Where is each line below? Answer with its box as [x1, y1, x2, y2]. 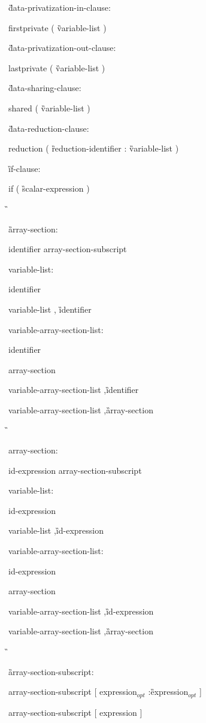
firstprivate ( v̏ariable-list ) [8, 21, 107, 34]
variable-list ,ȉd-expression [8, 524, 104, 537]
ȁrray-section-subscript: [8, 665, 94, 677]
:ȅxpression [148, 685, 189, 698]
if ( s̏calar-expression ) [8, 182, 90, 195]
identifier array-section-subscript [8, 243, 127, 255]
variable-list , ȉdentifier [8, 302, 92, 315]
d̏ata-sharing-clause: [8, 81, 81, 94]
